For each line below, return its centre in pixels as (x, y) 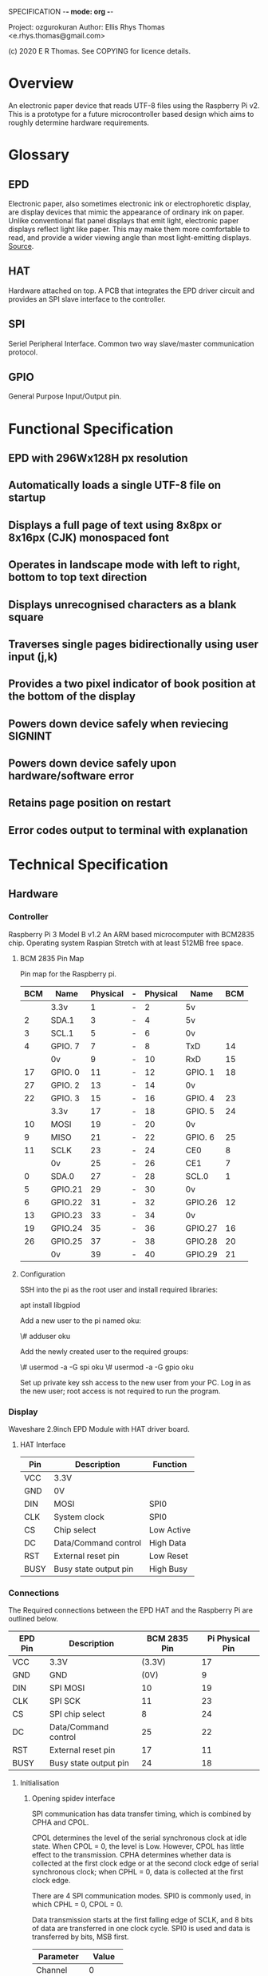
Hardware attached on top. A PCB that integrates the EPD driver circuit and (132, 291)
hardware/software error (71, 776)
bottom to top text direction (78, 577)
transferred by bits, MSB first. (80, 1937)
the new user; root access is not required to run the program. (120, 1391)
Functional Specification (91, 429)
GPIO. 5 (200, 1111)
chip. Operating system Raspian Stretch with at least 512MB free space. (126, 943)
